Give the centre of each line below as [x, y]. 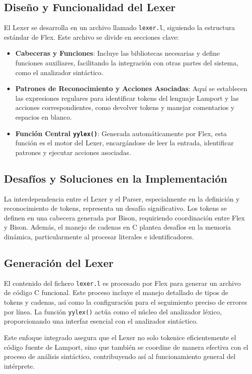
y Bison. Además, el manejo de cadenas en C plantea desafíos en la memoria [118, 227]
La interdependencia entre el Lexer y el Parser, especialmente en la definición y [122, 198]
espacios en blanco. [43, 117]
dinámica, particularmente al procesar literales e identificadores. [99, 237]
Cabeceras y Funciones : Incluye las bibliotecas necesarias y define [118, 53]
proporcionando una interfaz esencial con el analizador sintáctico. [101, 321]
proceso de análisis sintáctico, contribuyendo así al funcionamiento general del [120, 356]
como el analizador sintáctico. [59, 72]
